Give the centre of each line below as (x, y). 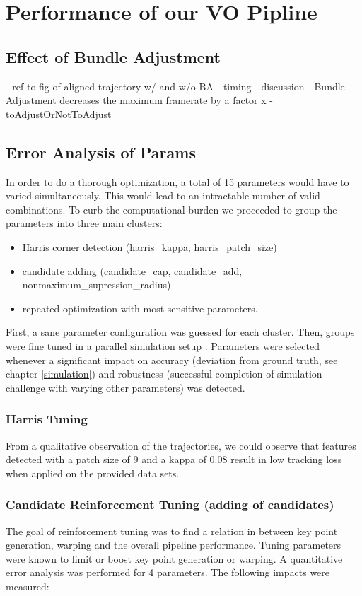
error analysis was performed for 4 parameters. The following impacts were (168, 572)
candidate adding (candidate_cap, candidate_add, (132, 270)
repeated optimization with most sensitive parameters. (140, 308)
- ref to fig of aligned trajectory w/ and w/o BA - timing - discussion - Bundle (175, 86)
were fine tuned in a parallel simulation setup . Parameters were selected (163, 345)
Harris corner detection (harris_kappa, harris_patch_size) (150, 246)
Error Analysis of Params (101, 152)
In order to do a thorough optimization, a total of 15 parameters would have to (177, 181)
